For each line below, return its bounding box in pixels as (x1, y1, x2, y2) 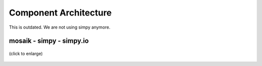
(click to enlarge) (9, 50, 43, 56)
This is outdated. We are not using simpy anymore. (9, 24, 111, 30)
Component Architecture (9, 7, 112, 18)
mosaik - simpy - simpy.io (9, 37, 89, 45)
